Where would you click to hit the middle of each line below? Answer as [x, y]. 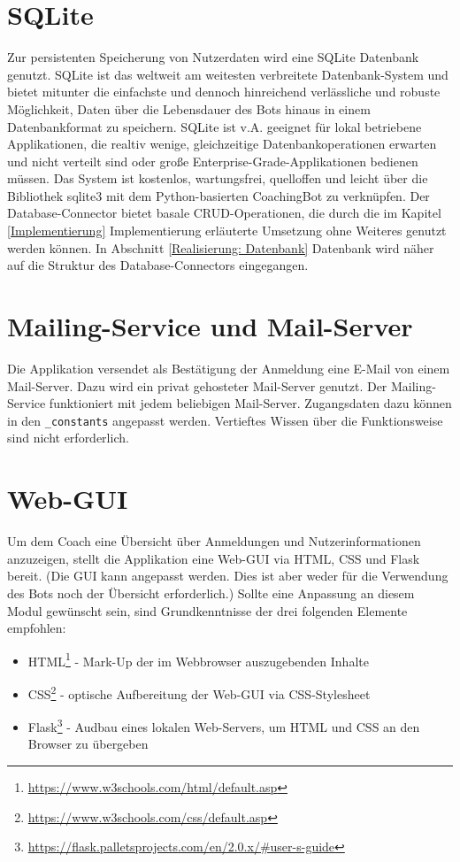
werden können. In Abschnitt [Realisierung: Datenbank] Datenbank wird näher [221, 247]
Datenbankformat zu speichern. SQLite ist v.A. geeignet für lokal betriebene [215, 126]
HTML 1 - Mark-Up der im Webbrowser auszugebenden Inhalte [198, 659]
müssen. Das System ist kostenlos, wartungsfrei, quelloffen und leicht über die [218, 178]
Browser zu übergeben [88, 744]
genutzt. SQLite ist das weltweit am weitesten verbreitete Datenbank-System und [228, 74]
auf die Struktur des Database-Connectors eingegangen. [158, 265]
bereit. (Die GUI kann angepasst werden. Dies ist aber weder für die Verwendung [228, 576]
